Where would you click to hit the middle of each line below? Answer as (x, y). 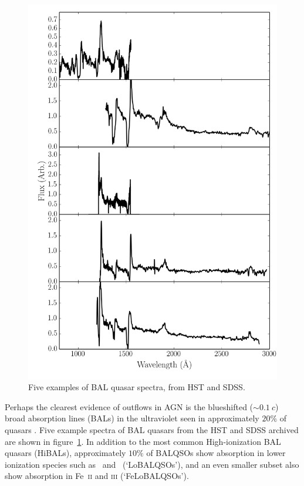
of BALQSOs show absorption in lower (216, 453)
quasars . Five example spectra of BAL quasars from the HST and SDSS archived (152, 429)
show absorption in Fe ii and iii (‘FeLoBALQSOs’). (97, 476)
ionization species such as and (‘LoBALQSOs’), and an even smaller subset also (152, 464)
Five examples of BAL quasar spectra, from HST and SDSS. (137, 387)
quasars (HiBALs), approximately (65, 453)
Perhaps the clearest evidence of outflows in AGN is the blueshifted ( (129, 406)
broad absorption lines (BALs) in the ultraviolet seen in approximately (132, 418)
